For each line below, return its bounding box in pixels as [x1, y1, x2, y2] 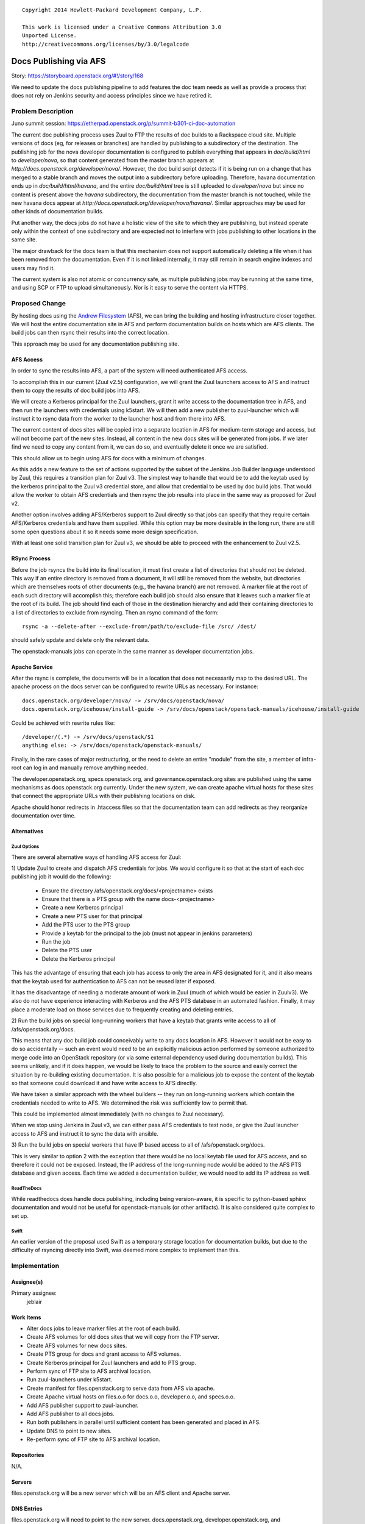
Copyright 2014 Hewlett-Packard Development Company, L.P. [22, 7, 202, 13]
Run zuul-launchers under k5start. [26, 1376, 113, 1383]
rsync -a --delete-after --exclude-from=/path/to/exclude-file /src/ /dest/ [22, 622, 257, 630]
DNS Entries [11, 1504, 43, 1512]
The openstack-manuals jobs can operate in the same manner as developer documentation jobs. [11, 647, 254, 655]
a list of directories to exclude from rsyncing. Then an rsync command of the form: [11, 608, 219, 616]
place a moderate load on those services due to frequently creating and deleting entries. [11, 1006, 234, 1013]
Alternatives [11, 828, 44, 835]
